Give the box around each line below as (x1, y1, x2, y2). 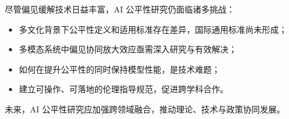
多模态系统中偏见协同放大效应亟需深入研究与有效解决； (19, 43, 237, 55)
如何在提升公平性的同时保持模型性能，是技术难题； (19, 62, 220, 75)
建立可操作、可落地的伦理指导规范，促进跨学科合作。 (19, 83, 229, 95)
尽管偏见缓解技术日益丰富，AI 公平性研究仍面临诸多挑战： (5, 3, 235, 15)
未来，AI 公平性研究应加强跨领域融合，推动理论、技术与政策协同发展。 (5, 102, 285, 115)
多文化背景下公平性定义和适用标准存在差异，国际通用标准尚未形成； (19, 23, 287, 35)
